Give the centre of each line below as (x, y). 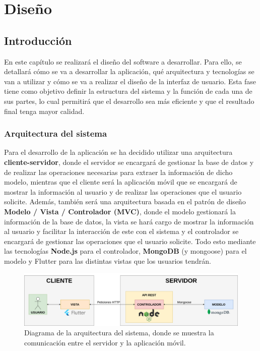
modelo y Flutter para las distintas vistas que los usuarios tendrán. (108, 260)
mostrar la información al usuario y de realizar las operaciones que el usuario (123, 191)
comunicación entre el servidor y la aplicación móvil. (105, 343)
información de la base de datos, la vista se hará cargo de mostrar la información (129, 221)
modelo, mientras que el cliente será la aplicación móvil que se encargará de (121, 182)
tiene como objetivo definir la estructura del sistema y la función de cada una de (128, 91)
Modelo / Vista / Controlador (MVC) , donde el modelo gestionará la (120, 211)
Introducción (38, 40)
